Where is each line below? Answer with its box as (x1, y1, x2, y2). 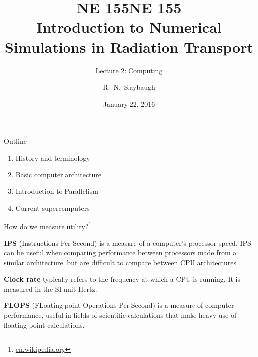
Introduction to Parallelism (15, 186, 98, 196)
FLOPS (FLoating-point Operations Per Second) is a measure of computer (4, 300, 234, 310)
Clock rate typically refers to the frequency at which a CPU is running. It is (4, 274, 240, 284)
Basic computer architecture (15, 169, 102, 179)
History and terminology (15, 152, 90, 163)
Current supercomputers (15, 202, 90, 213)
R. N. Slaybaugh (103, 82, 155, 92)
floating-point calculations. (4, 319, 85, 330)
